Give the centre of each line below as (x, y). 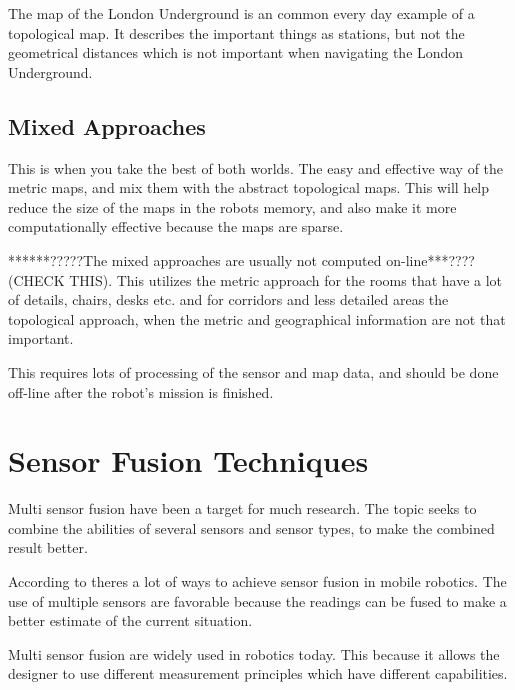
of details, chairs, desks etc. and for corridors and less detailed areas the (228, 299)
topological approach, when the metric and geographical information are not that (257, 318)
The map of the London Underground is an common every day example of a (241, 13)
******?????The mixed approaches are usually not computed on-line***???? (241, 259)
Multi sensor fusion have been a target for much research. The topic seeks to (242, 508)
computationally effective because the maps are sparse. (176, 226)
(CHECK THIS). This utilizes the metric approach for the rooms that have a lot (255, 279)
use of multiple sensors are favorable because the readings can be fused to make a (257, 600)
